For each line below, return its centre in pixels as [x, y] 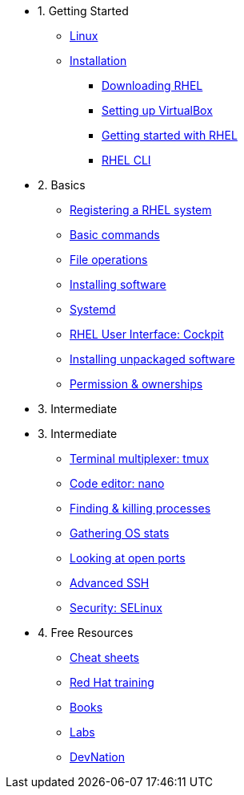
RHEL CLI [126, 160]
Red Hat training [112, 682]
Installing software [118, 284]
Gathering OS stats [120, 533]
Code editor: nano [117, 483]
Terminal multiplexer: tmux [140, 458]
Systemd [93, 309]
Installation [98, 61]
